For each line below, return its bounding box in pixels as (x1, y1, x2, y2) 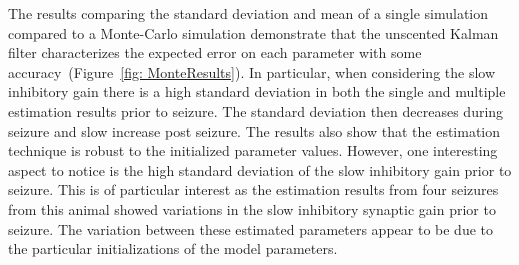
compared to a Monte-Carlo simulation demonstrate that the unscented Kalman (8, 22, 499, 43)
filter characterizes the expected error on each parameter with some (8, 42, 422, 63)
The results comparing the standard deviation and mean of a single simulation (8, 3, 489, 23)
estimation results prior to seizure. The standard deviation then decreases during (8, 100, 504, 121)
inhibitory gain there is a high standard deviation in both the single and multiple (8, 81, 506, 102)
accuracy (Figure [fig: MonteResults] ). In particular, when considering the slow (8, 61, 496, 82)
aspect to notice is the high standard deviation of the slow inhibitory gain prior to (8, 159, 512, 180)
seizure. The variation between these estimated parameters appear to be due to (8, 218, 494, 239)
